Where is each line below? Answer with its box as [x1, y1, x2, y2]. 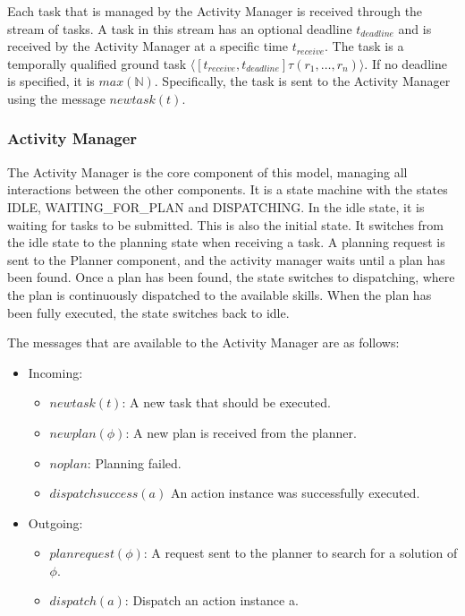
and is [398, 19, 432, 38]
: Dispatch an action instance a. [124, 591, 299, 610]
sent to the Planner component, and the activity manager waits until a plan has [7, 250, 445, 269]
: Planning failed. [87, 453, 182, 472]
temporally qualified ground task [7, 54, 187, 73]
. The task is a [325, 37, 404, 56]
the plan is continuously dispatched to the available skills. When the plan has [7, 285, 432, 304]
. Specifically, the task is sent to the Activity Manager [154, 72, 451, 90]
